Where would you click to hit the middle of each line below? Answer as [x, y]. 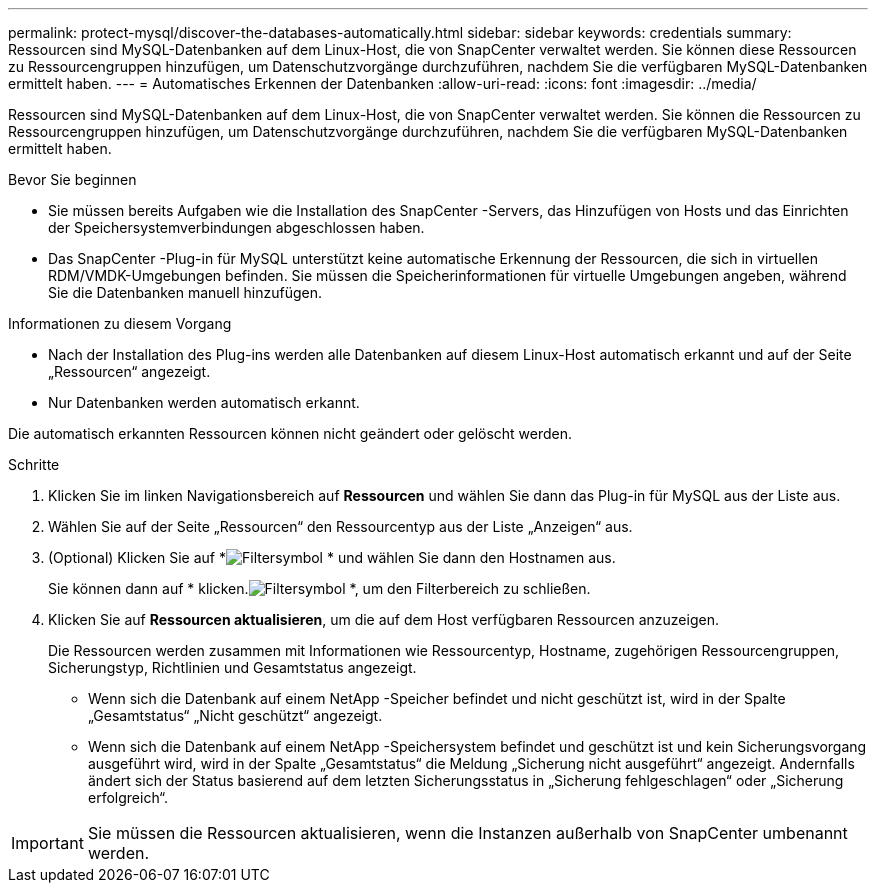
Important [47, 843]
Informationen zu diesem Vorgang [120, 323]
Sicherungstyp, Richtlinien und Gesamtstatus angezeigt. [232, 667]
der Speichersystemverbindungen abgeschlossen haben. [236, 227]
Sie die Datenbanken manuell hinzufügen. [185, 292]
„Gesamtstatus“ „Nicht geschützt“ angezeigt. [235, 715]
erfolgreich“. [128, 797]
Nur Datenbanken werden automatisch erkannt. [204, 402]
